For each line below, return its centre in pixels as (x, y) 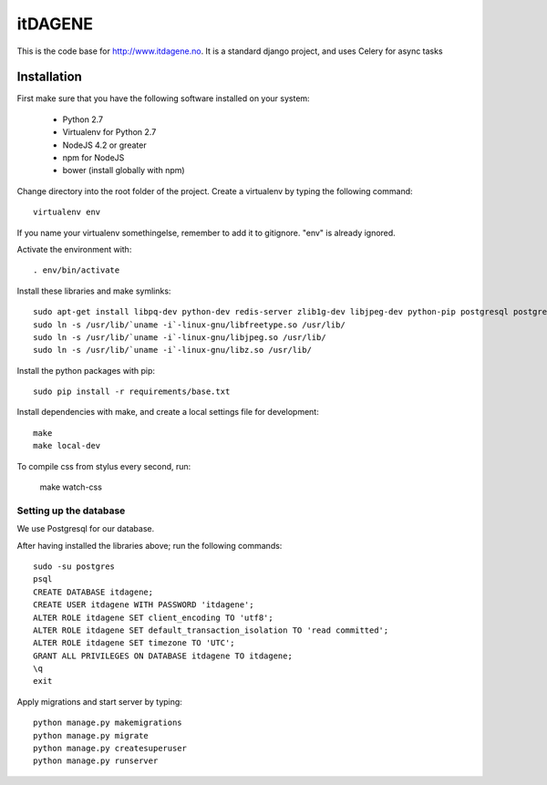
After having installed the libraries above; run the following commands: (150, 545)
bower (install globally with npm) (124, 170)
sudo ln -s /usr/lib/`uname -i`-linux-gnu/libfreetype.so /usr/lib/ (189, 325)
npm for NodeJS (93, 158)
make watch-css (71, 487)
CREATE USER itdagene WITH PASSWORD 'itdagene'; (144, 605)
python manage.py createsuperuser (110, 749)
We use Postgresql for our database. (86, 529)
